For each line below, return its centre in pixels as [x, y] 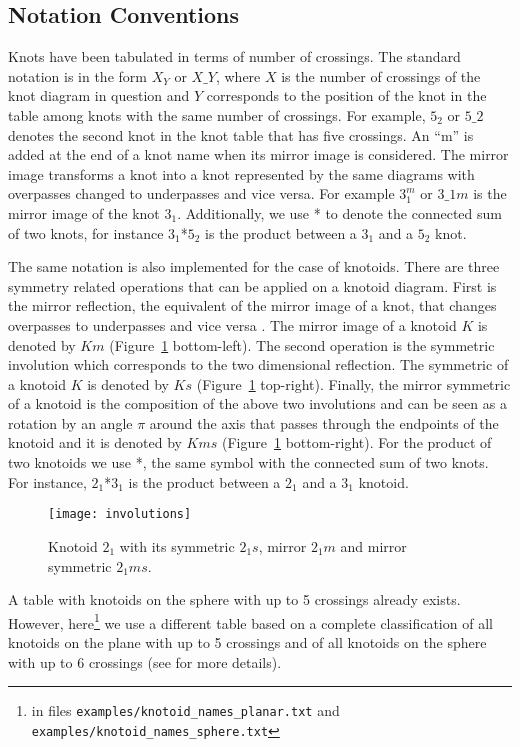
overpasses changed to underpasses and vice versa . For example [201, 193]
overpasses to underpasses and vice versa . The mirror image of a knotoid [232, 324]
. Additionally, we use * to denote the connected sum [339, 212]
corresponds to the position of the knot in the [346, 95]
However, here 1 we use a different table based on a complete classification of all [250, 621]
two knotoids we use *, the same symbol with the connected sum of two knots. [248, 462]
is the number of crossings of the [381, 75]
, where [238, 75]
